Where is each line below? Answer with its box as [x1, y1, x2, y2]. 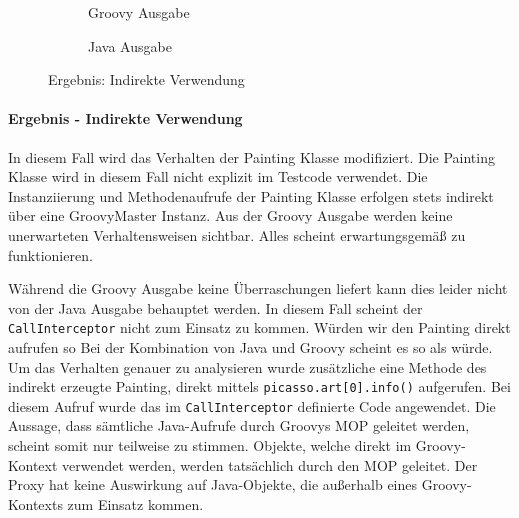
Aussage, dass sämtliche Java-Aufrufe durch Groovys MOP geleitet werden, [8, 415, 470, 436]
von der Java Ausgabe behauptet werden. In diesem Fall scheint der [8, 297, 423, 318]
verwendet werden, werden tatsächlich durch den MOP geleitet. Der [62, 454, 478, 475]
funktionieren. [8, 244, 93, 265]
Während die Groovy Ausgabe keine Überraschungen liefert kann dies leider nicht [8, 278, 508, 299]
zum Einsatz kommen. [67, 493, 204, 514]
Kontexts [8, 493, 63, 514]
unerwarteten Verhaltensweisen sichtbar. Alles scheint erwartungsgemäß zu [8, 224, 466, 245]
